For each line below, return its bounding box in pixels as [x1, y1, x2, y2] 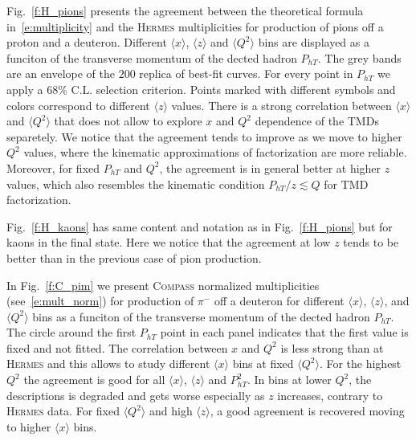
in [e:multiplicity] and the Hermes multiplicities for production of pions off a [6, 18, 384, 35]
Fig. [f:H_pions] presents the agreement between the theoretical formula [6, 2, 364, 18]
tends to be [343, 234, 399, 251]
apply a [6, 80, 43, 97]
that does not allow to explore [54, 112, 202, 129]
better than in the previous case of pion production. [6, 249, 262, 266]
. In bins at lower [247, 371, 332, 388]
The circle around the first [6, 324, 137, 341]
